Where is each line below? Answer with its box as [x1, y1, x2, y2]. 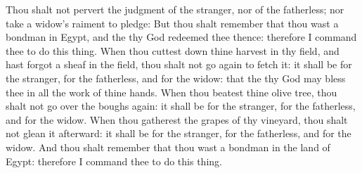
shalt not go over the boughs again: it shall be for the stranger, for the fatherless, [6, 98, 356, 113]
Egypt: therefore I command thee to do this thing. [6, 153, 222, 168]
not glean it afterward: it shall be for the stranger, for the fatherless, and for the [6, 126, 351, 141]
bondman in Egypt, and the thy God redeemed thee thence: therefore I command [6, 30, 357, 44]
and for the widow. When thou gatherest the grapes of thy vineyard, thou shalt [6, 112, 348, 127]
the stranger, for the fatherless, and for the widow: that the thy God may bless [6, 70, 346, 85]
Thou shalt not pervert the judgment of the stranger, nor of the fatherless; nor [6, 2, 344, 16]
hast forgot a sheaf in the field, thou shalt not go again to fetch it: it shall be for [6, 57, 352, 72]
